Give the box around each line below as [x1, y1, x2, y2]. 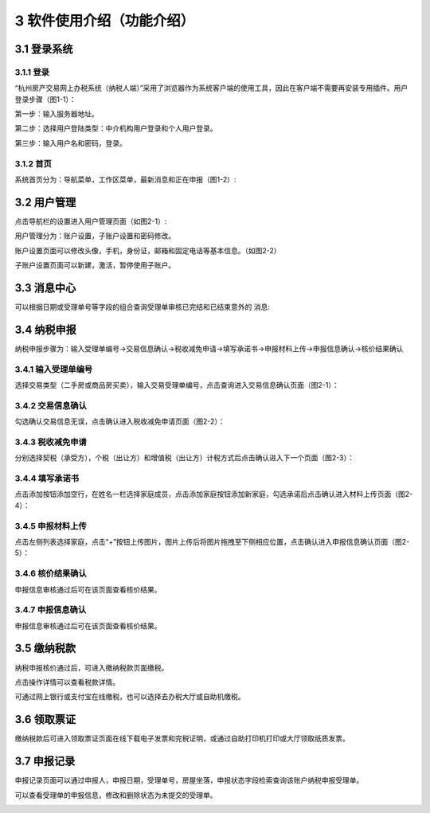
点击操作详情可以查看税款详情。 [14, 677, 119, 686]
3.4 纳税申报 [14, 322, 77, 336]
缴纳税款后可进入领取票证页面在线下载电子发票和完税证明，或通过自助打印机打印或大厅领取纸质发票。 [14, 733, 350, 744]
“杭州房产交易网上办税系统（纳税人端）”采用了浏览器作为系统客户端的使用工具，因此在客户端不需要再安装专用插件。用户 [14, 84, 408, 93]
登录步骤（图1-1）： [14, 94, 76, 104]
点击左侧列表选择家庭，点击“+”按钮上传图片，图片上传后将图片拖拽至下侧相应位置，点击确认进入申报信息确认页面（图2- [14, 537, 410, 546]
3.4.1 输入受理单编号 [14, 363, 93, 374]
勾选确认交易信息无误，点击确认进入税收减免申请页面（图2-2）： [14, 416, 226, 426]
